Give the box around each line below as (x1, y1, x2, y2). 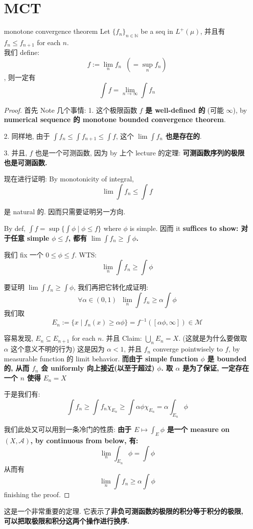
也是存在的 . (165, 130, 202, 141)
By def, (4, 223, 26, 233)
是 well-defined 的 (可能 (145, 104, 224, 115)
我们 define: (4, 47, 40, 57)
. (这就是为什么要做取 (178, 333, 247, 343)
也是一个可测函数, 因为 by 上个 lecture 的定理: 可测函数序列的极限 (35, 148, 245, 158)
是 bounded (207, 353, 247, 363)
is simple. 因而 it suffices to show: (130, 223, 239, 233)
